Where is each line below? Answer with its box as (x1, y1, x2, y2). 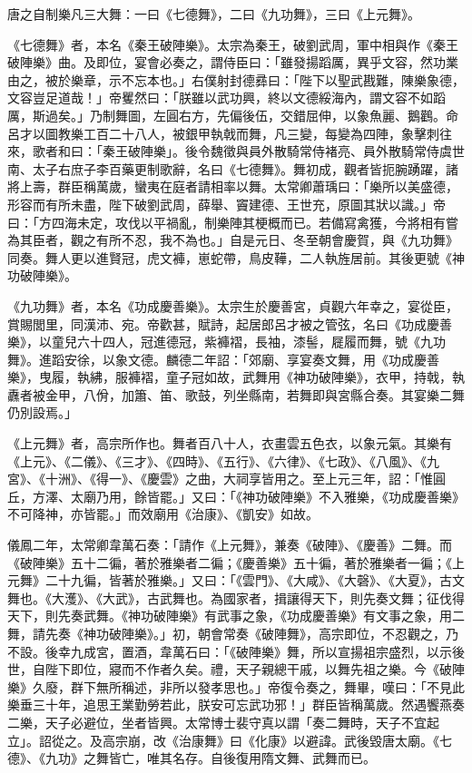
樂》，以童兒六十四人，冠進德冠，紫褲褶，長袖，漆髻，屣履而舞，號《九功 (7, 332, 446, 351)
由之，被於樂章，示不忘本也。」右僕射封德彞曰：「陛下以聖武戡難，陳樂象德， (7, 70, 465, 89)
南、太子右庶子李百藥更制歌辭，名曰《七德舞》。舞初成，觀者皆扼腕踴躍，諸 (7, 159, 458, 178)
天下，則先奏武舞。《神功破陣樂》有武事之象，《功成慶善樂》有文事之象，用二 (7, 606, 465, 625)
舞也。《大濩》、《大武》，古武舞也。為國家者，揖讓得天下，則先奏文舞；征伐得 (7, 588, 465, 607)
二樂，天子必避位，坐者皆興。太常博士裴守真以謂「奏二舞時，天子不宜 (7, 712, 427, 731)
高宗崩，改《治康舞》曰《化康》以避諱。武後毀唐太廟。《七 (102, 730, 452, 749)
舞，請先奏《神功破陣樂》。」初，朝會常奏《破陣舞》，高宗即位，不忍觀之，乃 (7, 624, 458, 642)
